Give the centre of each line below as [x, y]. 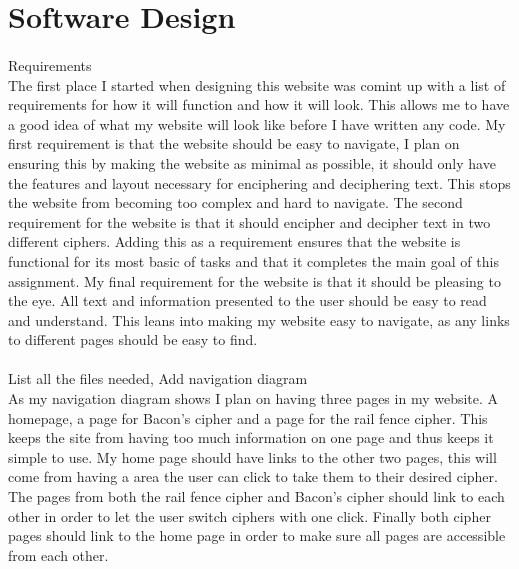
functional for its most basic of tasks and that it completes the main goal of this [253, 260]
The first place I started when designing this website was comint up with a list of [257, 84]
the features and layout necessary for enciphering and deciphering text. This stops [259, 182]
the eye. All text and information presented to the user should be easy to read [247, 300]
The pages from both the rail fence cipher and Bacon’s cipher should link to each [256, 496]
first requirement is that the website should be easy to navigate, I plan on [234, 143]
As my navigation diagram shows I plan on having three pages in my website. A [253, 398]
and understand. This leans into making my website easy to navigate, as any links [259, 319]
